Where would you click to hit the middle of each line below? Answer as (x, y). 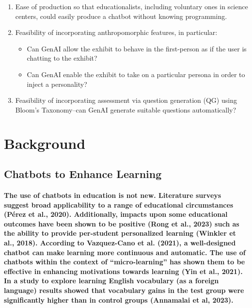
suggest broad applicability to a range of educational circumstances (119, 204)
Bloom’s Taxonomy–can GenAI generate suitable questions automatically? (126, 109)
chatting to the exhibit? (62, 58)
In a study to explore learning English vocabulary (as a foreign (111, 281)
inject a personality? (57, 84)
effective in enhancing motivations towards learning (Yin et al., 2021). (123, 271)
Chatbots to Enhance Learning (83, 174)
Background (45, 143)
